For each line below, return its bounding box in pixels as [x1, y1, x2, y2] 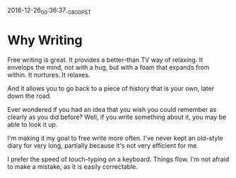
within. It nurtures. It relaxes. [7, 70, 90, 79]
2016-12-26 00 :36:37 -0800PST [7, 6, 92, 16]
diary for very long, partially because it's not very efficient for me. [7, 141, 199, 150]
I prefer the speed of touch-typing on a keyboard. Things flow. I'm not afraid [7, 155, 230, 163]
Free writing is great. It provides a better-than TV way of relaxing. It [7, 56, 203, 64]
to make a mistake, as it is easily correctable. [7, 162, 138, 171]
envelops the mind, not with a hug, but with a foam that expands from [7, 63, 210, 71]
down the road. [7, 91, 52, 100]
